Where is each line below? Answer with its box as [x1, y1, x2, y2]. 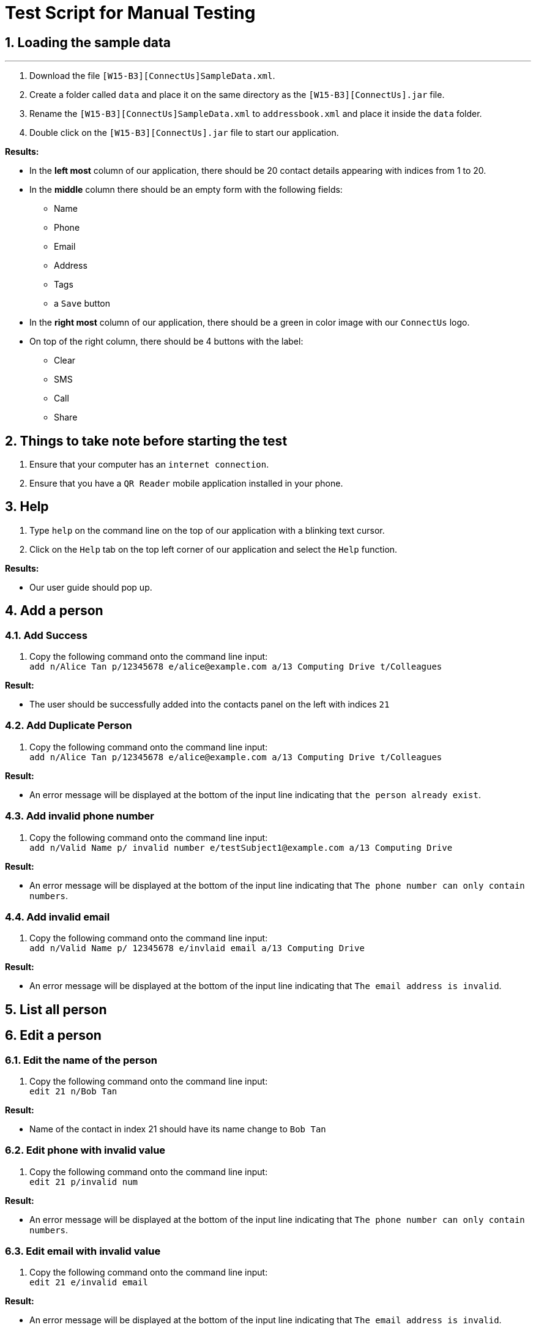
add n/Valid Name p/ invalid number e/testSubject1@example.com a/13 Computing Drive [29, 842, 453, 853]
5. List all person [5, 1001, 107, 1017]
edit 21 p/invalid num [29, 1176, 138, 1187]
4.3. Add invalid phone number [5, 810, 154, 823]
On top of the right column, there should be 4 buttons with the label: [29, 336, 303, 347]
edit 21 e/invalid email [29, 1277, 148, 1288]
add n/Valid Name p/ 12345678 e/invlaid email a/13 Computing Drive [29, 943, 365, 954]
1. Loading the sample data [5, 34, 171, 50]
